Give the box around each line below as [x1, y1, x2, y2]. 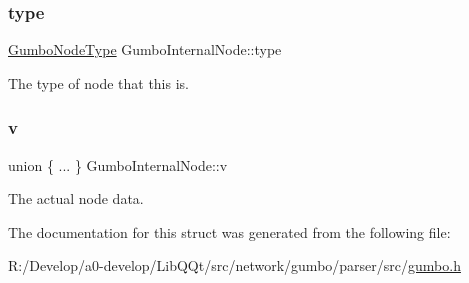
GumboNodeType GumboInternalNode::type [8, 39, 282, 60]
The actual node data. [8, 188, 144, 209]
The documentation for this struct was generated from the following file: [8, 221, 451, 242]
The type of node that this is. [8, 72, 189, 93]
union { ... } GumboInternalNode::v [8, 154, 228, 175]
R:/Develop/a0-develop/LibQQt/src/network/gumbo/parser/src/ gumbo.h [8, 255, 461, 276]
